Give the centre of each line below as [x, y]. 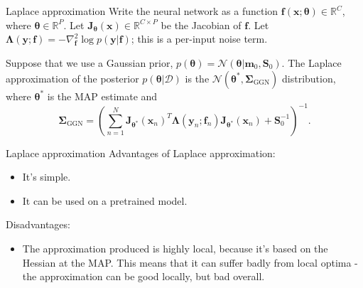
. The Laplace [311, 62]
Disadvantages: [38, 224]
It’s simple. [47, 177]
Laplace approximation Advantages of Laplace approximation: [141, 153]
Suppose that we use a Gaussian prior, [90, 62]
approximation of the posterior [72, 78]
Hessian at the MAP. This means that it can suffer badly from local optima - [190, 262]
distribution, [309, 78]
